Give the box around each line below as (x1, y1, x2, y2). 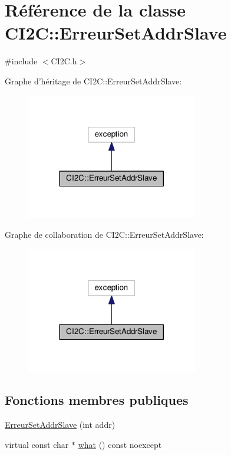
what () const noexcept (78, 438, 162, 450)
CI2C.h (51, 55, 77, 67)
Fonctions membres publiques (5, 391, 189, 409)
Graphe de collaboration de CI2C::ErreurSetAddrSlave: (5, 228, 204, 240)
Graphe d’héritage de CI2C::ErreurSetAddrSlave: (5, 74, 182, 87)
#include (5, 55, 38, 67)
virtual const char (5, 438, 69, 450)
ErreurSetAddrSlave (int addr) (5, 418, 115, 431)
